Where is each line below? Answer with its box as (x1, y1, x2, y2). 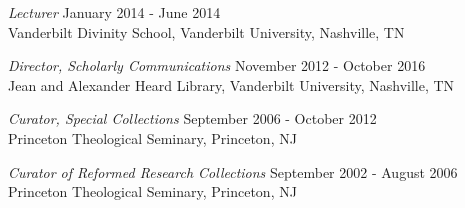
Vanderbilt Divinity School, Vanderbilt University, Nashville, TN (8, 21, 405, 42)
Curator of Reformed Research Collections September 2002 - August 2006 (8, 161, 458, 182)
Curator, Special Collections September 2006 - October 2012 (8, 108, 377, 129)
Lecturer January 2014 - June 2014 (8, 2, 221, 22)
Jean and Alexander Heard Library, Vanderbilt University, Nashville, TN (8, 74, 455, 95)
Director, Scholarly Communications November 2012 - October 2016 (8, 55, 426, 76)
